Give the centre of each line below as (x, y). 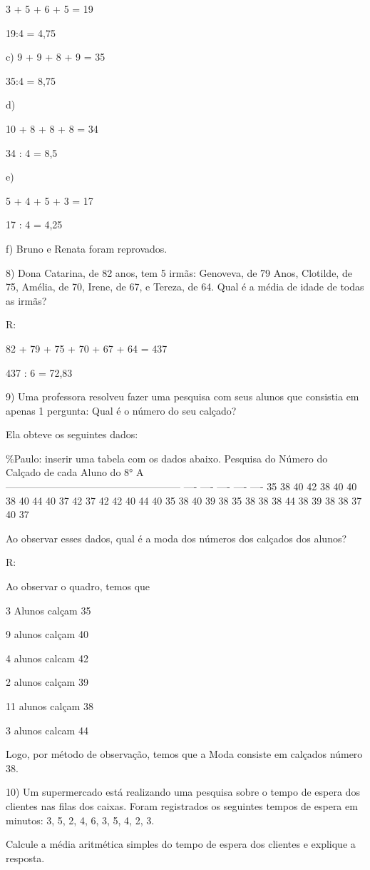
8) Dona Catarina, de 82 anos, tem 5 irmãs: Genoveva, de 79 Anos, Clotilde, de (179, 272)
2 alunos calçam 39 (47, 682)
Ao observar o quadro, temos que (78, 586)
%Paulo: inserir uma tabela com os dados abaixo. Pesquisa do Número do (167, 458)
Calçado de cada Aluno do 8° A (75, 472)
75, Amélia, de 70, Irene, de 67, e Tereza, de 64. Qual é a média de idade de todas (185, 287)
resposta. (25, 858)
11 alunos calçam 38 (50, 706)
